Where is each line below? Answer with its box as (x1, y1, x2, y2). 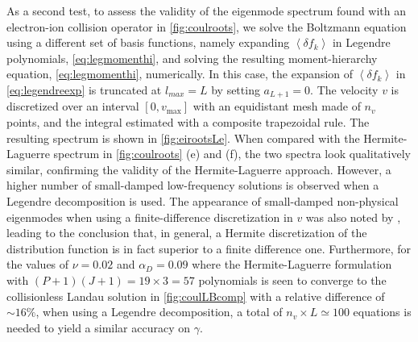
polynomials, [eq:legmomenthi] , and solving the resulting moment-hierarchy (6, 49, 378, 66)
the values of (6, 256, 69, 273)
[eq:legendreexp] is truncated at (6, 81, 162, 98)
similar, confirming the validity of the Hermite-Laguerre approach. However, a (6, 161, 391, 177)
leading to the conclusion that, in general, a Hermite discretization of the (6, 224, 367, 241)
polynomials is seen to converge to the (198, 271, 387, 288)
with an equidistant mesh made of (192, 98, 361, 115)
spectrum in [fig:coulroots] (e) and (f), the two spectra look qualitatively (53, 145, 411, 162)
